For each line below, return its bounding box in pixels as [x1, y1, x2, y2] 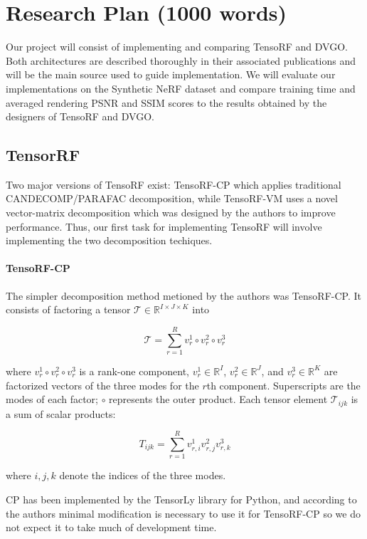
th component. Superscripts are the [206, 377, 361, 392]
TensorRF [6, 144, 80, 166]
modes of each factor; [6, 392, 98, 407]
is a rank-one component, [79, 363, 189, 378]
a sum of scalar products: [6, 406, 116, 421]
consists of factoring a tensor [6, 302, 131, 317]
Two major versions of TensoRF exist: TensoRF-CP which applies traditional [6, 177, 341, 192]
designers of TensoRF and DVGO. [6, 109, 155, 124]
